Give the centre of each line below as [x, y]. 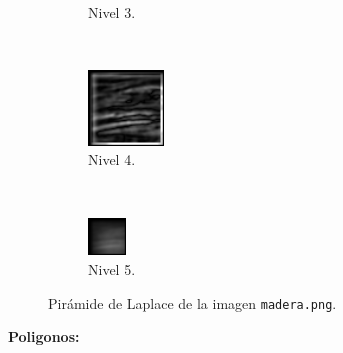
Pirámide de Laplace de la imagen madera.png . [192, 302]
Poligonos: [44, 336]
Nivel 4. [112, 159]
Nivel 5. [112, 269]
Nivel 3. [112, 12]
